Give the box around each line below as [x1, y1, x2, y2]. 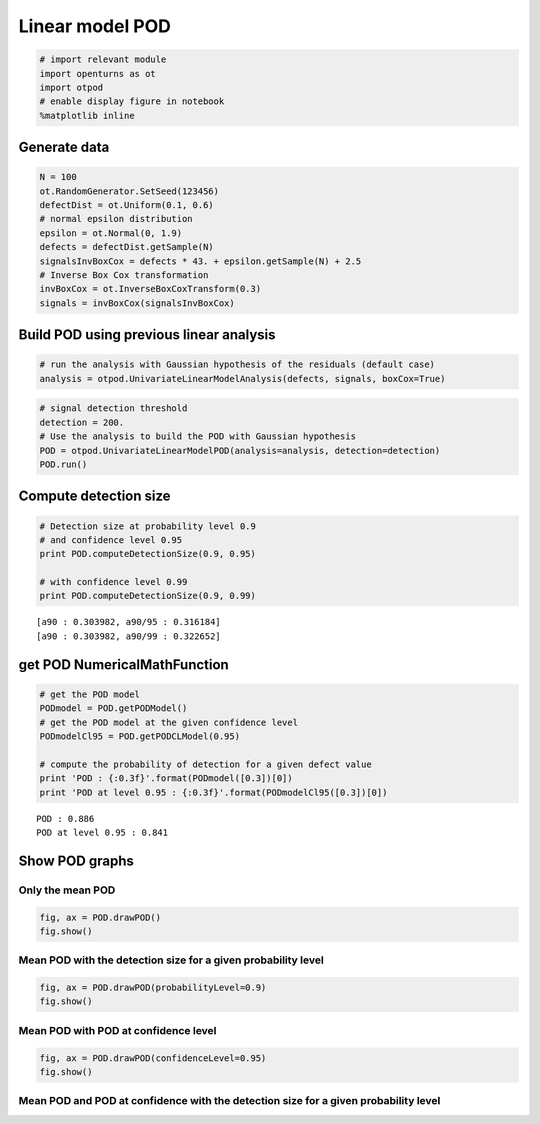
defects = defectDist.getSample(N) [39, 241, 214, 253]
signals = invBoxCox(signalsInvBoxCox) [39, 297, 235, 309]
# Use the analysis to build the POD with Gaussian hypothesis [39, 431, 357, 442]
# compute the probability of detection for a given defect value [39, 758, 372, 770]
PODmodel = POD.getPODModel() [39, 703, 188, 714]
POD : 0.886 [36, 813, 95, 824]
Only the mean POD [18, 883, 116, 897]
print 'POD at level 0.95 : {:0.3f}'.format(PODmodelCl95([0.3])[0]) [39, 786, 388, 798]
